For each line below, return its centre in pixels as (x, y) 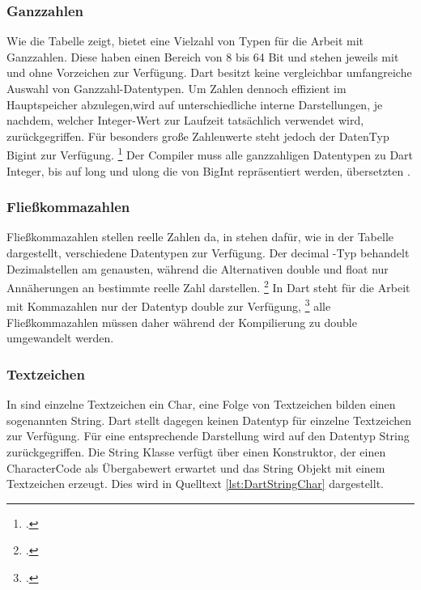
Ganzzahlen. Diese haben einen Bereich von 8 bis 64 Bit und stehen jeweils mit (203, 56)
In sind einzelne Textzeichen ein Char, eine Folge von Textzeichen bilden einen (201, 404)
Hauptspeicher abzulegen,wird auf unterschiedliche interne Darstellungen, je (195, 104)
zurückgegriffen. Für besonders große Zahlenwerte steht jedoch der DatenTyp (198, 136)
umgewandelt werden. (60, 338)
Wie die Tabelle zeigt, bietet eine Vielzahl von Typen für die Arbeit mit (185, 41)
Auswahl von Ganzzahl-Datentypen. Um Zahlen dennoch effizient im (176, 88)
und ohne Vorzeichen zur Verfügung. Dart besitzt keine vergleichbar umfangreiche (209, 72)
